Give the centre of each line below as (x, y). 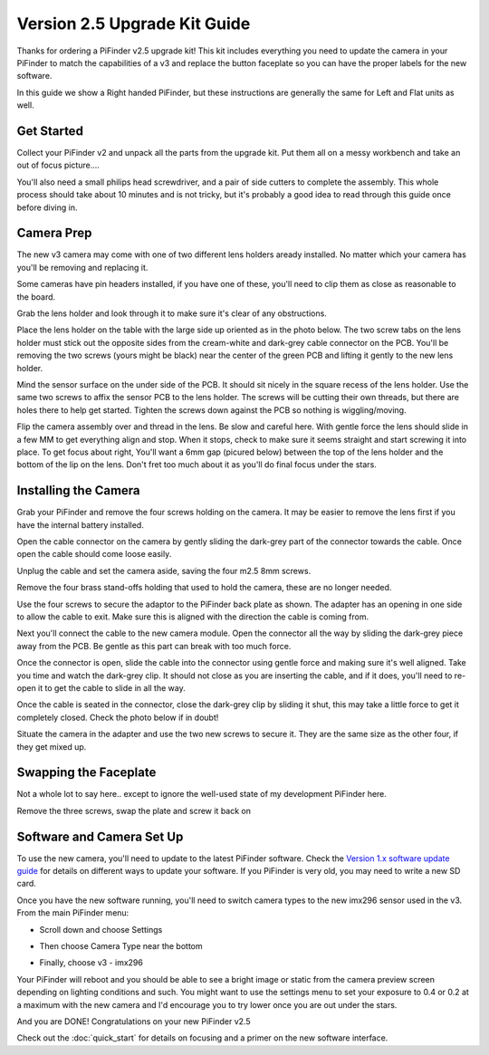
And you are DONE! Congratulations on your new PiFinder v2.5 (134, 1021)
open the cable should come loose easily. (94, 554)
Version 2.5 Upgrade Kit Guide (134, 24)
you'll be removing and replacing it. (82, 267)
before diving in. (47, 207)
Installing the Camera (78, 490)
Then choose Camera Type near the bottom (121, 946)
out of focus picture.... (58, 165)
